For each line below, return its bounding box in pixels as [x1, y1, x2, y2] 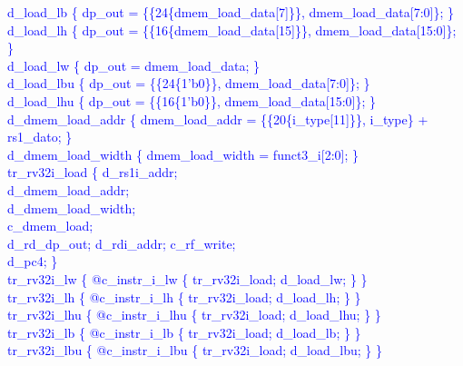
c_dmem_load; [7, 216, 94, 235]
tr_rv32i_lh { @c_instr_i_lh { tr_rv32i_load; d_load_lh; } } [7, 287, 361, 306]
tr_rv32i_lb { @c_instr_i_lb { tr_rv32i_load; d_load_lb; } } [7, 322, 361, 341]
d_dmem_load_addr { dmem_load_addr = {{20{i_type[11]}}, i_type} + [7, 109, 429, 128]
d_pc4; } [7, 252, 58, 271]
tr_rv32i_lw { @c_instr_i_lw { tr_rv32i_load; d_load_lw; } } [7, 269, 368, 288]
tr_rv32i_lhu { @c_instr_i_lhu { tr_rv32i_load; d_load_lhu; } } [7, 305, 381, 324]
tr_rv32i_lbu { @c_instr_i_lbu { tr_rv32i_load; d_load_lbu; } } [7, 341, 382, 360]
